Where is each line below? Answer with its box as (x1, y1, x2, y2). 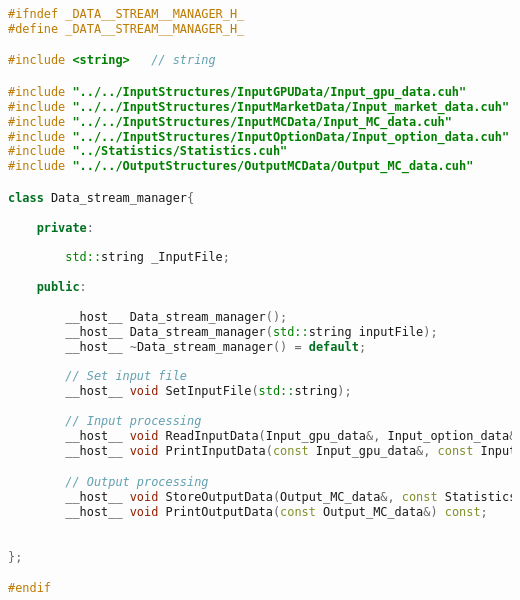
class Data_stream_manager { (8, 190, 195, 205)
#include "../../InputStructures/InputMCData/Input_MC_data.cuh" (8, 114, 452, 129)
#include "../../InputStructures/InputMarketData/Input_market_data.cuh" (8, 99, 510, 114)
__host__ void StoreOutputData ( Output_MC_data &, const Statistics (65, 490, 517, 505)
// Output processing (65, 475, 209, 490)
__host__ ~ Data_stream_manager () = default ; (65, 339, 367, 354)
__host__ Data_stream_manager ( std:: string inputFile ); (65, 324, 438, 339)
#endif (8, 581, 51, 596)
